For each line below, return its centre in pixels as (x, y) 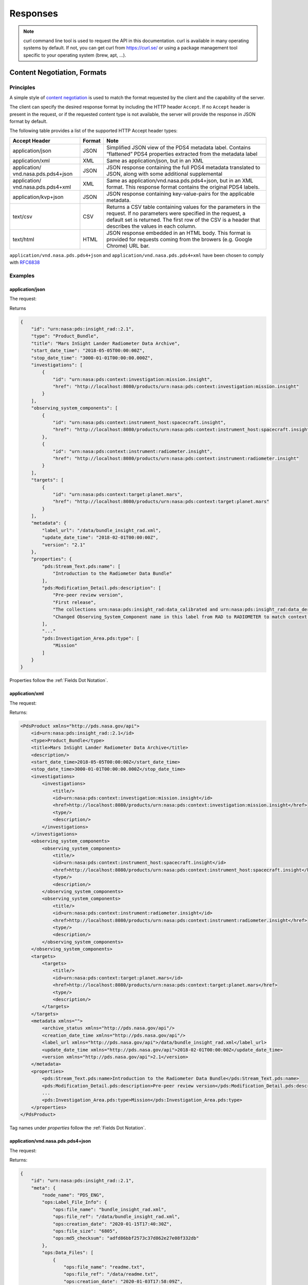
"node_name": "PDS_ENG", (73, 1195)
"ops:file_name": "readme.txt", (104, 1267)
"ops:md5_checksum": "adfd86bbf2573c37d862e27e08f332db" (126, 1238)
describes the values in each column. (151, 226)
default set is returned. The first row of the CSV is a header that (183, 219)
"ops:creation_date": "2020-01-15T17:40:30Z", (112, 1224)
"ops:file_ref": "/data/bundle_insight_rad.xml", (116, 1217)
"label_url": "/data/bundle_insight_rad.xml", (101, 530)
